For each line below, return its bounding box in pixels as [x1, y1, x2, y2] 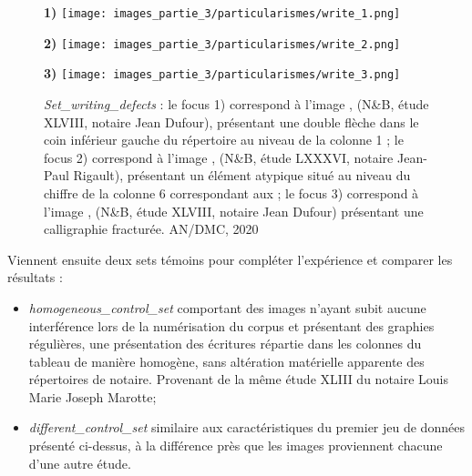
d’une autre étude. [28, 453, 131, 472]
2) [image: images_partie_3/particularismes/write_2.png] [44, 33, 401, 52]
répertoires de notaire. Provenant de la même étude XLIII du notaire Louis [28, 370, 449, 389]
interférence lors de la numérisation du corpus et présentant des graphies [28, 316, 435, 335]
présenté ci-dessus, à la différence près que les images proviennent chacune [28, 436, 443, 455]
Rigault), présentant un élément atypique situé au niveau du [73, 166, 411, 185]
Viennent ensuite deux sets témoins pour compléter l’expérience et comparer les [7, 249, 453, 268]
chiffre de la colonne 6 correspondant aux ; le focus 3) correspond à [44, 183, 419, 202]
